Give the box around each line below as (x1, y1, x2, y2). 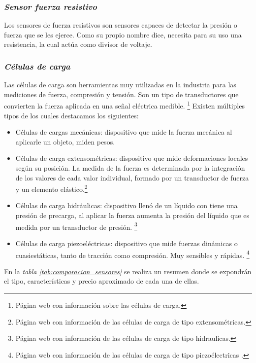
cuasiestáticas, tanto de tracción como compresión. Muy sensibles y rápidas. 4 (15, 248, 250, 260)
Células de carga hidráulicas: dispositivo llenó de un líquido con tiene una (15, 200, 238, 211)
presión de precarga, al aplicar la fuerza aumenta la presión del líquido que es (15, 210, 249, 220)
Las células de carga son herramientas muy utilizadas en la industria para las (4, 79, 236, 90)
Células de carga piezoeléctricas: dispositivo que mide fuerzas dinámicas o (15, 238, 238, 248)
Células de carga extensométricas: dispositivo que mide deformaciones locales (15, 153, 248, 163)
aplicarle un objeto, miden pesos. (15, 136, 115, 146)
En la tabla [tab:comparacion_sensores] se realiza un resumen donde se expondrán (4, 266, 252, 276)
